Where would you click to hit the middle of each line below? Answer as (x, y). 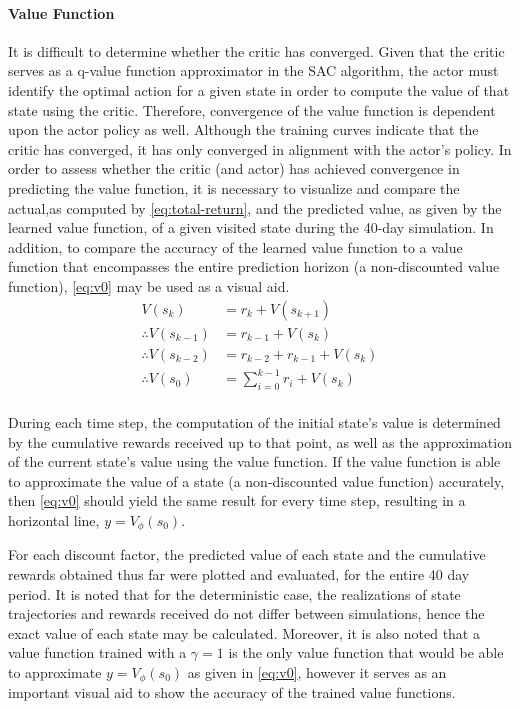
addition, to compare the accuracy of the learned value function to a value (235, 246)
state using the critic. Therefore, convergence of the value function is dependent (252, 109)
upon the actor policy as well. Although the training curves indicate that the (243, 129)
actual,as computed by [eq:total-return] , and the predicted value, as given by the (255, 207)
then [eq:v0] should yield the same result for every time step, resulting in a (237, 500)
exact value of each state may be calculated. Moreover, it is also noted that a (244, 632)
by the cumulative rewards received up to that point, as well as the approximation (260, 441)
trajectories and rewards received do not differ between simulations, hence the (246, 613)
